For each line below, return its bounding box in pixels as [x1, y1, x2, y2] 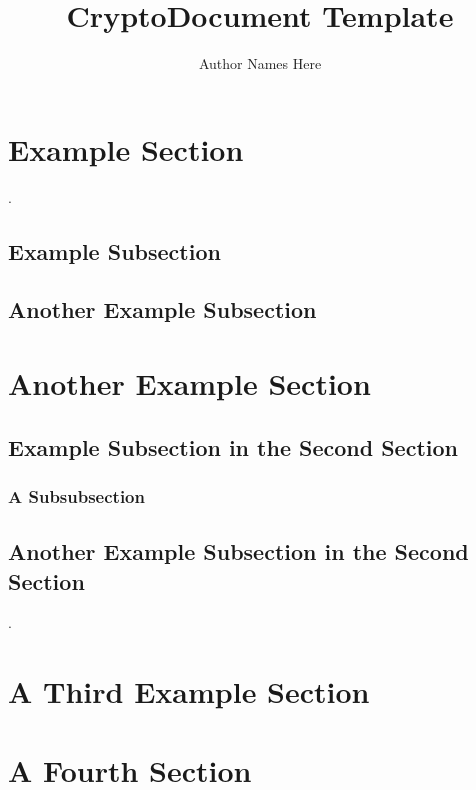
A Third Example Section [8, 671, 370, 712]
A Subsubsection [8, 483, 145, 508]
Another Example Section [8, 363, 371, 403]
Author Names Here [198, 53, 322, 74]
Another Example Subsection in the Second [8, 536, 469, 567]
